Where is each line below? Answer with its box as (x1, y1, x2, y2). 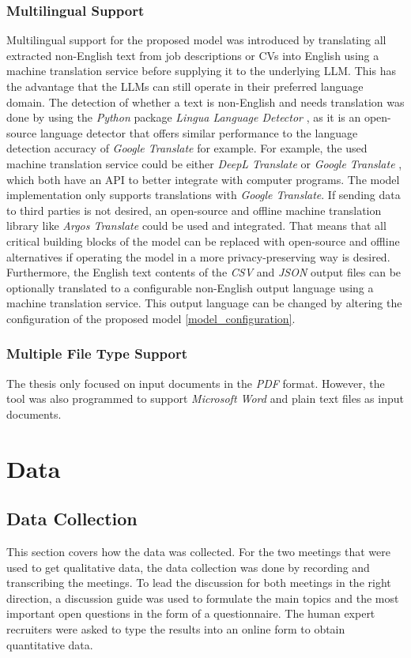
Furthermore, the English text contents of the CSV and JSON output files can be (6, 264, 402, 280)
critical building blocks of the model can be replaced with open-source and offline (6, 232, 400, 249)
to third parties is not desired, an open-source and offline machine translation (6, 201, 382, 218)
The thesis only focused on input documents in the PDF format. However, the (6, 374, 385, 391)
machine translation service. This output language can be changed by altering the (6, 295, 402, 311)
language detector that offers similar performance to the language (40, 124, 358, 141)
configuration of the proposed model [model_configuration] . (6, 310, 296, 326)
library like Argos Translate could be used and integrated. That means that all (6, 217, 386, 234)
